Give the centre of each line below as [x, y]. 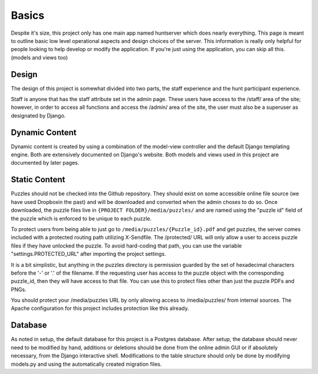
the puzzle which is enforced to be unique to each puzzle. [81, 218]
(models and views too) [39, 57]
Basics [28, 15]
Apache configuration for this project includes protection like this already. [100, 308]
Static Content [38, 180]
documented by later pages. [45, 163]
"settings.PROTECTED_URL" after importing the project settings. [88, 254]
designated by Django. [38, 115]
